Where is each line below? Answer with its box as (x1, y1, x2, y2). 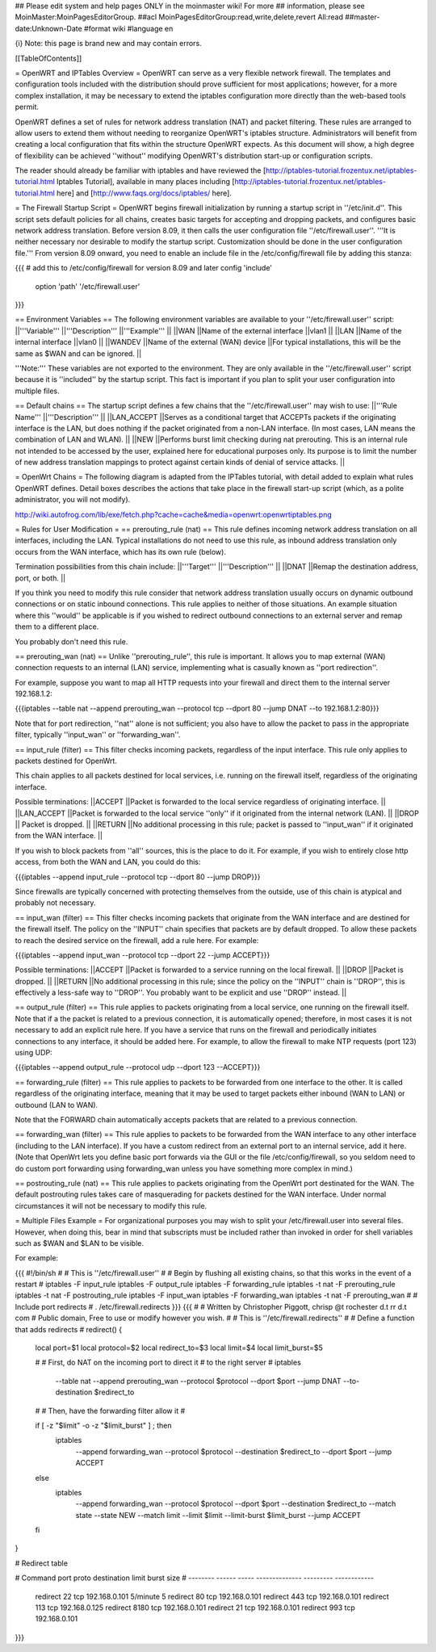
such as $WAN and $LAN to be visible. (15, 1238, 145, 1247)
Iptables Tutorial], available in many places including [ (57, 177, 235, 187)
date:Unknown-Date (15, 23, 82, 33)
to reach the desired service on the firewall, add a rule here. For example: (15, 935, 259, 945)
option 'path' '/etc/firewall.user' (35, 281, 140, 291)
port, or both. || (15, 573, 66, 583)
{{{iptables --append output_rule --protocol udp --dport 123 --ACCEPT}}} (15, 1063, 261, 1072)
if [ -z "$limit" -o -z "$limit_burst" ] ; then (35, 1420, 172, 1430)
